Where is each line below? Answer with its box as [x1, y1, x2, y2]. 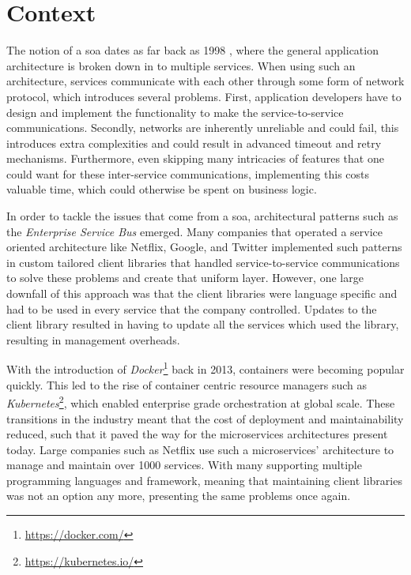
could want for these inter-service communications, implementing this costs [6, 165, 370, 182]
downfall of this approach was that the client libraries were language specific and [6, 285, 398, 302]
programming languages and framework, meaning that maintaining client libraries [6, 472, 402, 488]
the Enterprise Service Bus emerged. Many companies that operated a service [6, 223, 383, 239]
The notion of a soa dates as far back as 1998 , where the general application [6, 42, 379, 58]
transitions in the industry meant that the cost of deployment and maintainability [6, 410, 404, 427]
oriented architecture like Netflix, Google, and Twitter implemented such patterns [6, 239, 402, 255]
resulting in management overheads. [6, 331, 180, 348]
